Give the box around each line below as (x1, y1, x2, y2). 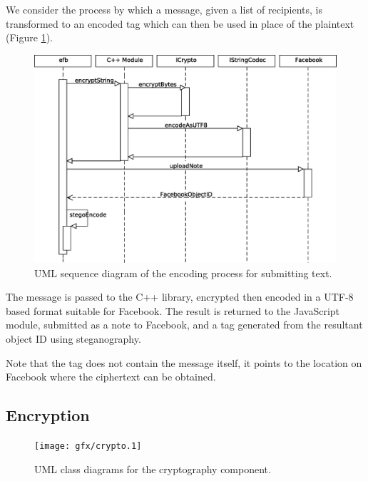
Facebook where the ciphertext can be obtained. (6, 369, 216, 384)
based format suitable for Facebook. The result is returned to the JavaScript (6, 303, 340, 318)
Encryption (6, 404, 90, 426)
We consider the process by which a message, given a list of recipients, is (6, 2, 322, 16)
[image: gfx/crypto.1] (34, 441, 142, 452)
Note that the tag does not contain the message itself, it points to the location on (6, 355, 362, 370)
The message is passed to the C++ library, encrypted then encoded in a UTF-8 (6, 289, 354, 304)
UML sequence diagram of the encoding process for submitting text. (34, 265, 332, 280)
